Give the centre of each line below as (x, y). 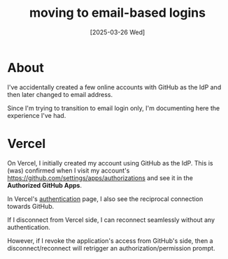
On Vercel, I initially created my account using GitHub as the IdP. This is (110, 163)
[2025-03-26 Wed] (117, 32)
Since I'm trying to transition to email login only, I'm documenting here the (114, 108)
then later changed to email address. (60, 94)
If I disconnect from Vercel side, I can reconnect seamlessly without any (111, 220)
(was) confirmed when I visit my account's (69, 170)
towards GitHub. (31, 206)
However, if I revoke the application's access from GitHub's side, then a (110, 240)
